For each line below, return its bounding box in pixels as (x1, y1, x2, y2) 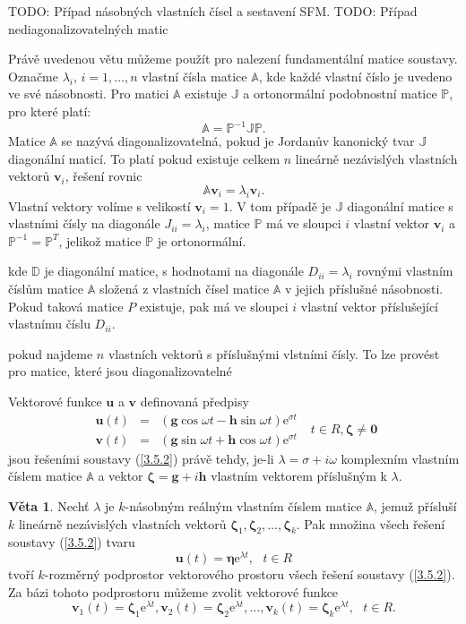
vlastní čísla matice (142, 66, 247, 85)
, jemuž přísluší (374, 496, 457, 515)
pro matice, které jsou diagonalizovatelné (8, 362, 232, 380)
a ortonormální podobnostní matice (243, 84, 437, 103)
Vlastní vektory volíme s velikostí (8, 196, 191, 215)
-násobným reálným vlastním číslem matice (125, 496, 362, 515)
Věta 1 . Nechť (8, 496, 90, 515)
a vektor (98, 466, 143, 485)
